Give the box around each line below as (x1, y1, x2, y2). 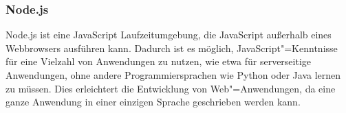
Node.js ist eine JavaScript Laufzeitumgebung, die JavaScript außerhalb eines (6, 27, 332, 42)
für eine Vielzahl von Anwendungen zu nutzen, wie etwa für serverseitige (6, 54, 312, 68)
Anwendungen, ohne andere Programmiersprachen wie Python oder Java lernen (6, 68, 341, 81)
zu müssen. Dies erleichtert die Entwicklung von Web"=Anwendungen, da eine (6, 81, 336, 95)
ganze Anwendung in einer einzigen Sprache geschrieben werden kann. (6, 95, 301, 109)
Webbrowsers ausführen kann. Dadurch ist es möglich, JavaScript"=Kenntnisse (6, 40, 338, 55)
